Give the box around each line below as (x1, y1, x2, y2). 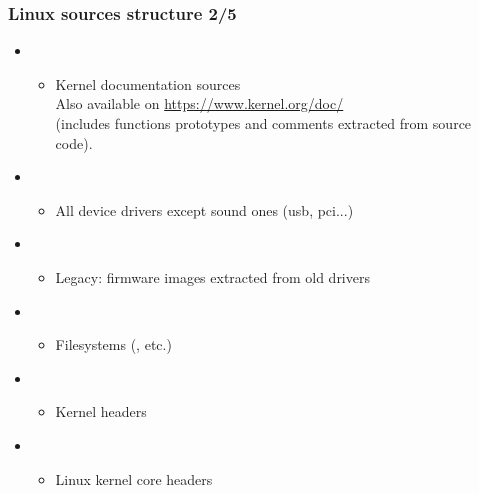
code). (55, 132, 93, 153)
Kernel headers (55, 401, 147, 422)
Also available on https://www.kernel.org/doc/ (55, 93, 344, 114)
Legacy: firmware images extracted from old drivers (55, 266, 370, 287)
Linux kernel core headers (55, 468, 213, 489)
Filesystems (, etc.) (55, 334, 172, 355)
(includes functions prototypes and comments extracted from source (55, 113, 472, 133)
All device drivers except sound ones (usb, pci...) (55, 199, 354, 220)
